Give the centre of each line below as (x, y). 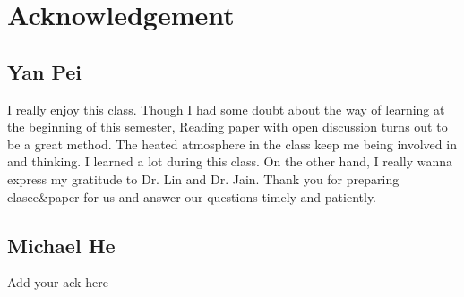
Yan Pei (45, 71)
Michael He (61, 245)
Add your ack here (58, 282)
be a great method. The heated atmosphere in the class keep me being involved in (232, 144)
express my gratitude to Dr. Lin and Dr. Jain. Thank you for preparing (203, 178)
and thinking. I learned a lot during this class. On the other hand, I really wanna (230, 161)
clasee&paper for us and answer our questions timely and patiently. (192, 196)
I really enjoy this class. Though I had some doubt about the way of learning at (226, 109)
